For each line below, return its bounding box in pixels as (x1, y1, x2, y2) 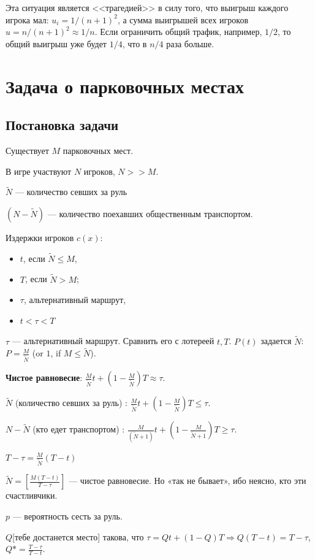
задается (260, 334, 292, 347)
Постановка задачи (6, 115, 119, 134)
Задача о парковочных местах (6, 73, 244, 98)
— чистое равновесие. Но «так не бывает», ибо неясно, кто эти (69, 474, 306, 487)
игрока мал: (6, 13, 49, 26)
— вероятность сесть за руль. (12, 510, 123, 523)
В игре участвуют (6, 164, 72, 177)
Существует (6, 144, 49, 156)
